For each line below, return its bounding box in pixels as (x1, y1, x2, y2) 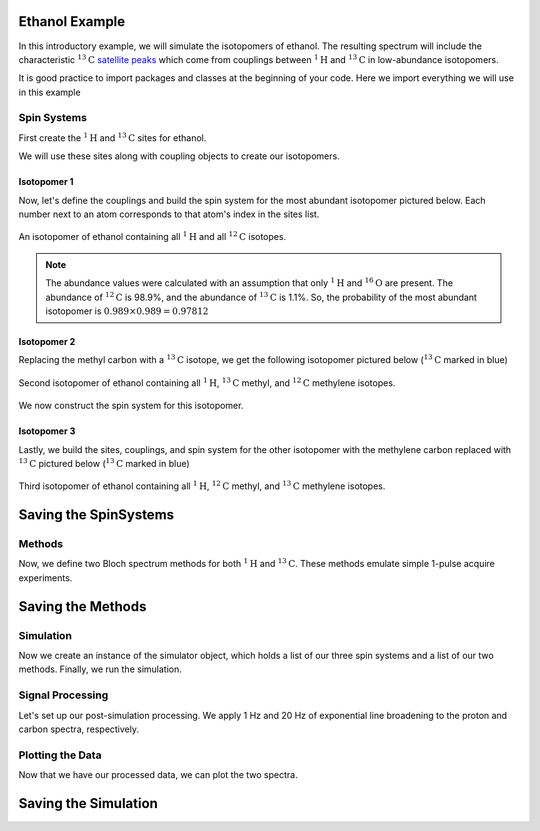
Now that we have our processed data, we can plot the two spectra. (18, 769, 299, 781)
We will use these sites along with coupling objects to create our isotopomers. (18, 150, 340, 162)
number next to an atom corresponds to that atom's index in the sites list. (18, 208, 320, 220)
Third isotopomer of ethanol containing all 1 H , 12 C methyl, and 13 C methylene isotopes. (18, 479, 386, 492)
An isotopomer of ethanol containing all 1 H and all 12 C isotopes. (18, 230, 287, 243)
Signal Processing (18, 688, 109, 702)
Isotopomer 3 (18, 425, 76, 437)
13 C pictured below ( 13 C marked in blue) (18, 456, 190, 469)
